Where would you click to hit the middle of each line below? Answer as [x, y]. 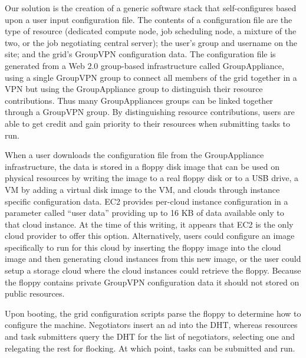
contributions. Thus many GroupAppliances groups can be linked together [139, 100]
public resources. [35, 293]
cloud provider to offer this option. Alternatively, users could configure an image [150, 236]
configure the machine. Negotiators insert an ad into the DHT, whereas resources [151, 325]
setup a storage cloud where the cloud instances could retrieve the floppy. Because [153, 270]
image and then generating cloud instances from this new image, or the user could [153, 259]
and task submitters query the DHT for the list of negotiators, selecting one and [150, 336]
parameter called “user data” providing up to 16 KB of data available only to [144, 213]
